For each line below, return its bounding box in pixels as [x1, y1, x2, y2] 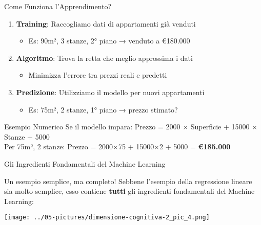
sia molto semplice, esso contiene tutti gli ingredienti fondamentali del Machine [4, 186, 255, 196]
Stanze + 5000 [4, 131, 50, 142]
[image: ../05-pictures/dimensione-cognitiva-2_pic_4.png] [4, 214, 210, 221]
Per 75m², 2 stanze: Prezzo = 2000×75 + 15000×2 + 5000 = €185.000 [4, 141, 231, 152]
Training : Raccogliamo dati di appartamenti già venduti [16, 18, 196, 29]
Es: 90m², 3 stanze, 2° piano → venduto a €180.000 [28, 35, 190, 46]
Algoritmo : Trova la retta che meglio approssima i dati [16, 52, 193, 63]
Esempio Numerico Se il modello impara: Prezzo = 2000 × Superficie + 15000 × [4, 121, 258, 132]
